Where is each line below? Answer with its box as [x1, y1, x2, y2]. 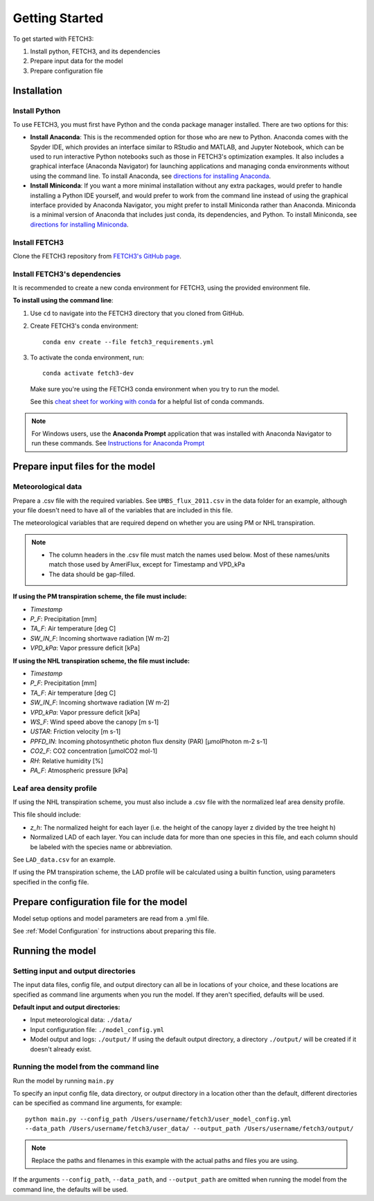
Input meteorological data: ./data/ [30, 1015, 133, 1024]
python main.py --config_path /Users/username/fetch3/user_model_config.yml [25, 1115, 292, 1123]
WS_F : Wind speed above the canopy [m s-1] [30, 718, 159, 726]
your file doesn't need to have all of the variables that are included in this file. [12, 506, 233, 514]
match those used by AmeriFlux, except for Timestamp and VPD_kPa [48, 560, 245, 569]
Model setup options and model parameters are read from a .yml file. [12, 914, 209, 923]
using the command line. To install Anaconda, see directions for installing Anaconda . [30, 172, 271, 180]
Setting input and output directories [12, 966, 136, 976]
